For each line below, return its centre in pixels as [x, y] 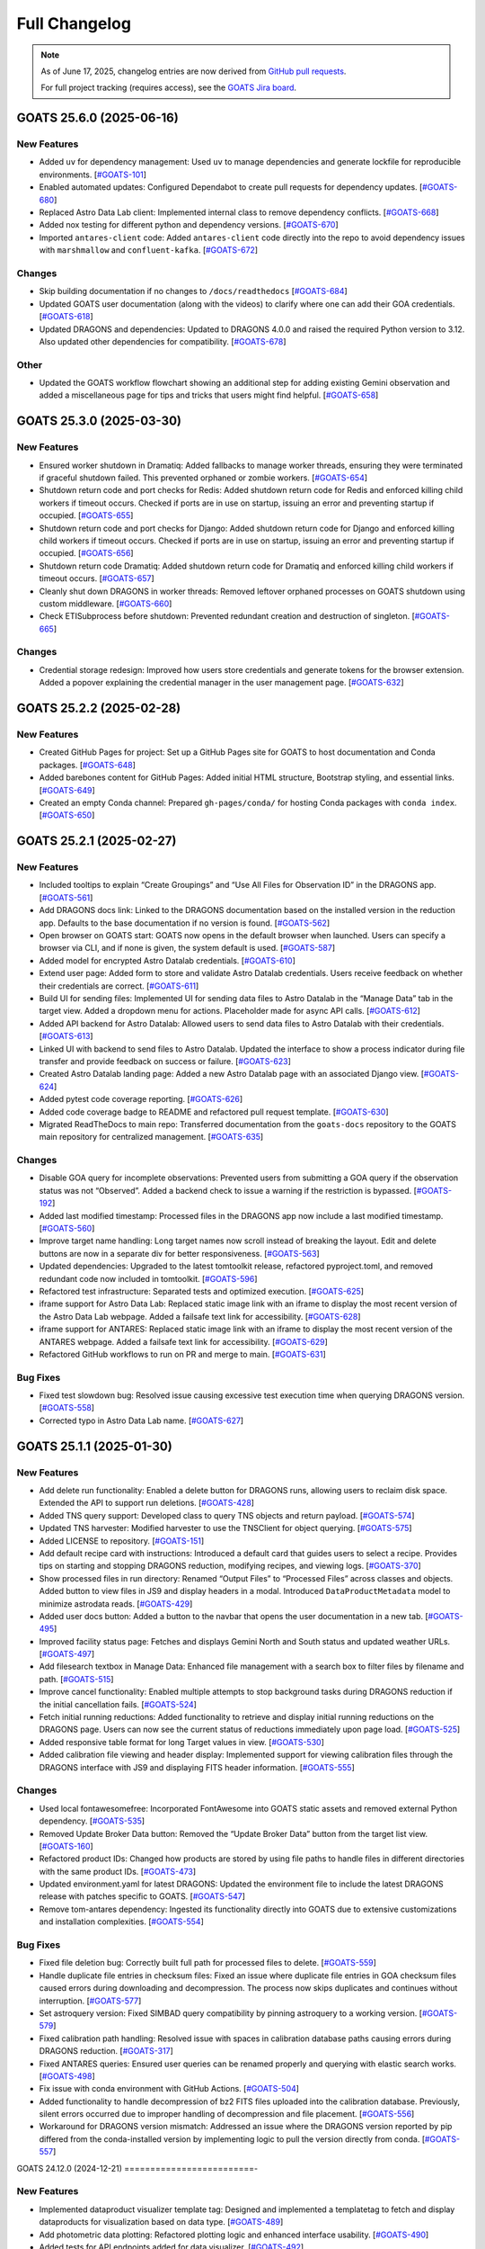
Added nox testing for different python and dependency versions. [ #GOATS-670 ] [189, 225]
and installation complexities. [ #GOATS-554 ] [121, 1922]
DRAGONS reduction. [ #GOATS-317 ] [106, 2051]
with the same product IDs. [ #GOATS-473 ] [118, 1871]
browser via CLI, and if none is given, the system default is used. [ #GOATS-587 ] [187, 948]
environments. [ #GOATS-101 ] [93, 175]
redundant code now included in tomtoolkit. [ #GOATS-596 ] [148, 1278]
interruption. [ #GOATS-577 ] [90, 2001]
